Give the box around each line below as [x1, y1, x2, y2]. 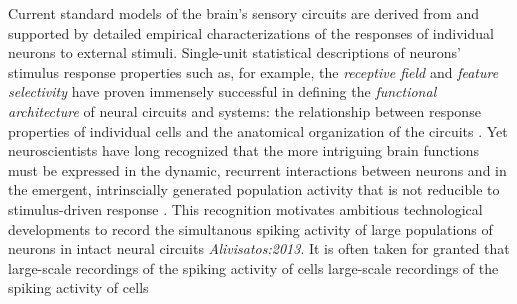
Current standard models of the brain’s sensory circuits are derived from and [8, 3, 480, 23]
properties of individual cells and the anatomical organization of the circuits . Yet [8, 120, 508, 141]
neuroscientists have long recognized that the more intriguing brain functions [8, 140, 480, 161]
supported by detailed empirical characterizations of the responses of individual [8, 22, 494, 43]
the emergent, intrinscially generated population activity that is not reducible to [8, 179, 500, 200]
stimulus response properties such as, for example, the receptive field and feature [8, 61, 499, 82]
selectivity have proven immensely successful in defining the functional [8, 81, 437, 102]
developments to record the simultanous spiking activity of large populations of [8, 218, 493, 239]
